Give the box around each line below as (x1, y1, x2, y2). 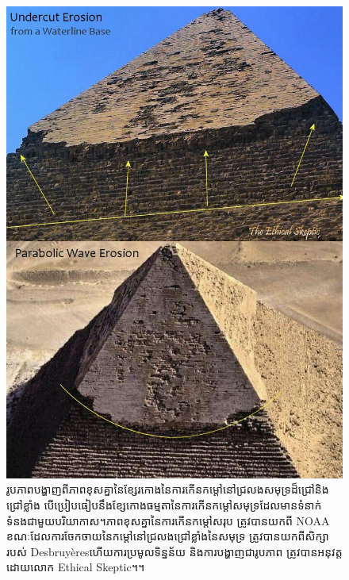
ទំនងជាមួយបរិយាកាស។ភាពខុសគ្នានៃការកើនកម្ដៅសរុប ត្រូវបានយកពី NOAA (6, 512, 330, 528)
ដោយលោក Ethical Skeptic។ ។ (6, 559, 145, 575)
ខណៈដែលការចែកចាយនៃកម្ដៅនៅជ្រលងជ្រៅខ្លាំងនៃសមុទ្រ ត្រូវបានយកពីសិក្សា (6, 528, 329, 544)
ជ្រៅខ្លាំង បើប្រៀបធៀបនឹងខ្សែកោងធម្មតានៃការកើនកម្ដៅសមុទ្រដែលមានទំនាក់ (6, 496, 322, 513)
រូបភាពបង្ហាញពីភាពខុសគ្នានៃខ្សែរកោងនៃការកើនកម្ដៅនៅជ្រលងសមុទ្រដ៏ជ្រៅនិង (6, 481, 329, 497)
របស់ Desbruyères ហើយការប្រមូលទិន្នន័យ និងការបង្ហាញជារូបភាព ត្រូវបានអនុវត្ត (6, 543, 343, 559)
